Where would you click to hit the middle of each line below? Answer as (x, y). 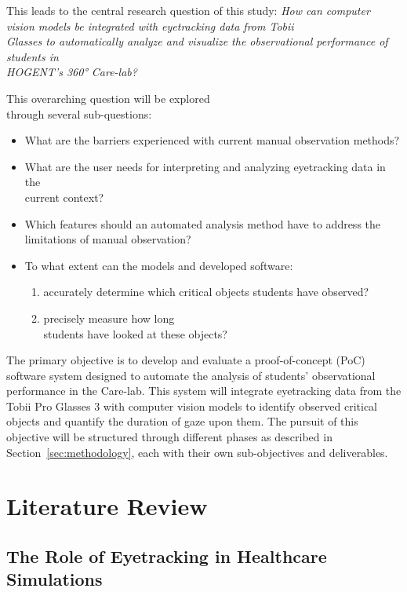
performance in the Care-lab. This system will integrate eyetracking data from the (204, 391)
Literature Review (107, 506)
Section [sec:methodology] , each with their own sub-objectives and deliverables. (197, 452)
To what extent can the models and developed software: (159, 265)
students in (33, 56)
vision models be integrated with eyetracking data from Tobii (150, 26)
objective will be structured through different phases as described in (169, 437)
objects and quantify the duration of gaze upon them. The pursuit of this (182, 421)
